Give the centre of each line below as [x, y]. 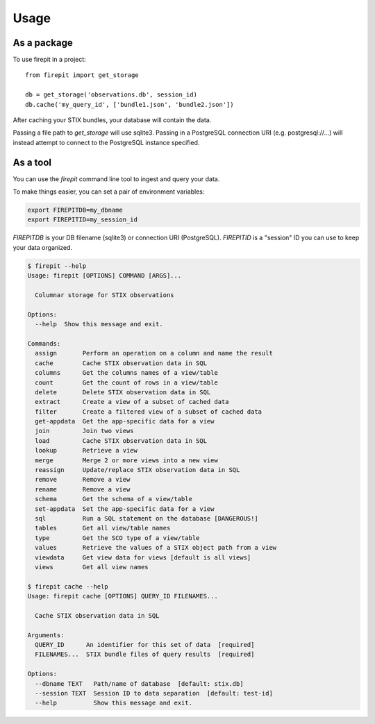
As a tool [32, 162]
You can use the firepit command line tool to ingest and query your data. [116, 179]
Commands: [44, 343]
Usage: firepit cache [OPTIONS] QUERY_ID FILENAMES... [123, 596]
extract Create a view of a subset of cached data [132, 402]
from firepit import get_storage [82, 75]
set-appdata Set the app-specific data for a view [125, 509]
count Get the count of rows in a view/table [126, 382]
